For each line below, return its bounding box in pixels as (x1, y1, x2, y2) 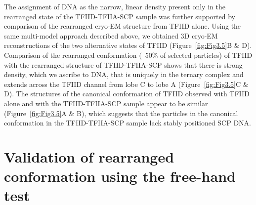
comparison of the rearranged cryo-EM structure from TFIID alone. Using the (4, 21, 241, 31)
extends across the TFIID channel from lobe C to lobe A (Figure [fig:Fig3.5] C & (4, 79, 249, 89)
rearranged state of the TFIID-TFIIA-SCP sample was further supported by (4, 11, 235, 21)
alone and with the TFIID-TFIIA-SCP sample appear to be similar (4, 98, 208, 108)
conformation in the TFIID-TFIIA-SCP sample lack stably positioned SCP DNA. (4, 118, 252, 128)
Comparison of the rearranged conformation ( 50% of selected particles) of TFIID (4, 49, 253, 60)
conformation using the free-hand (4, 166, 236, 186)
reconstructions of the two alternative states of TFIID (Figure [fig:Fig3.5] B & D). (4, 40, 252, 50)
